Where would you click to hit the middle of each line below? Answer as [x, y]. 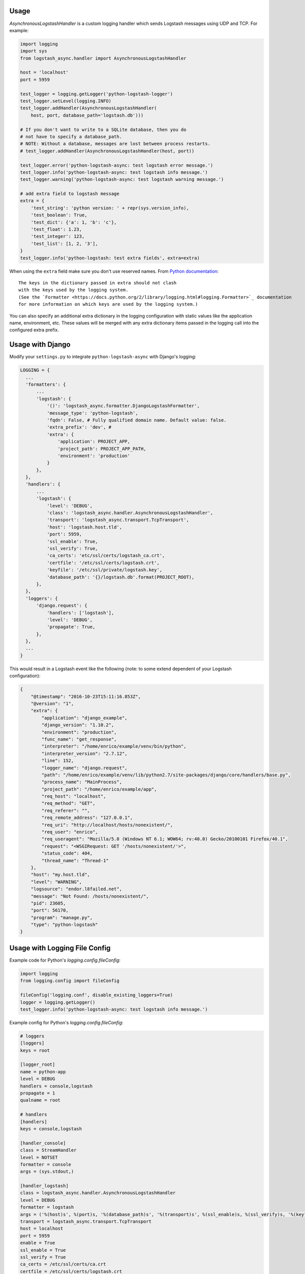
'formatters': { [46, 384]
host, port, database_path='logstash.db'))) [87, 115]
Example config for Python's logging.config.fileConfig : [66, 1022]
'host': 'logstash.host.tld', [84, 527]
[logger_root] [38, 1065]
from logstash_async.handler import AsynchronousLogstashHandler [103, 58]
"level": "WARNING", [56, 882]
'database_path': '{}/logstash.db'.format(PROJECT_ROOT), [120, 577]
